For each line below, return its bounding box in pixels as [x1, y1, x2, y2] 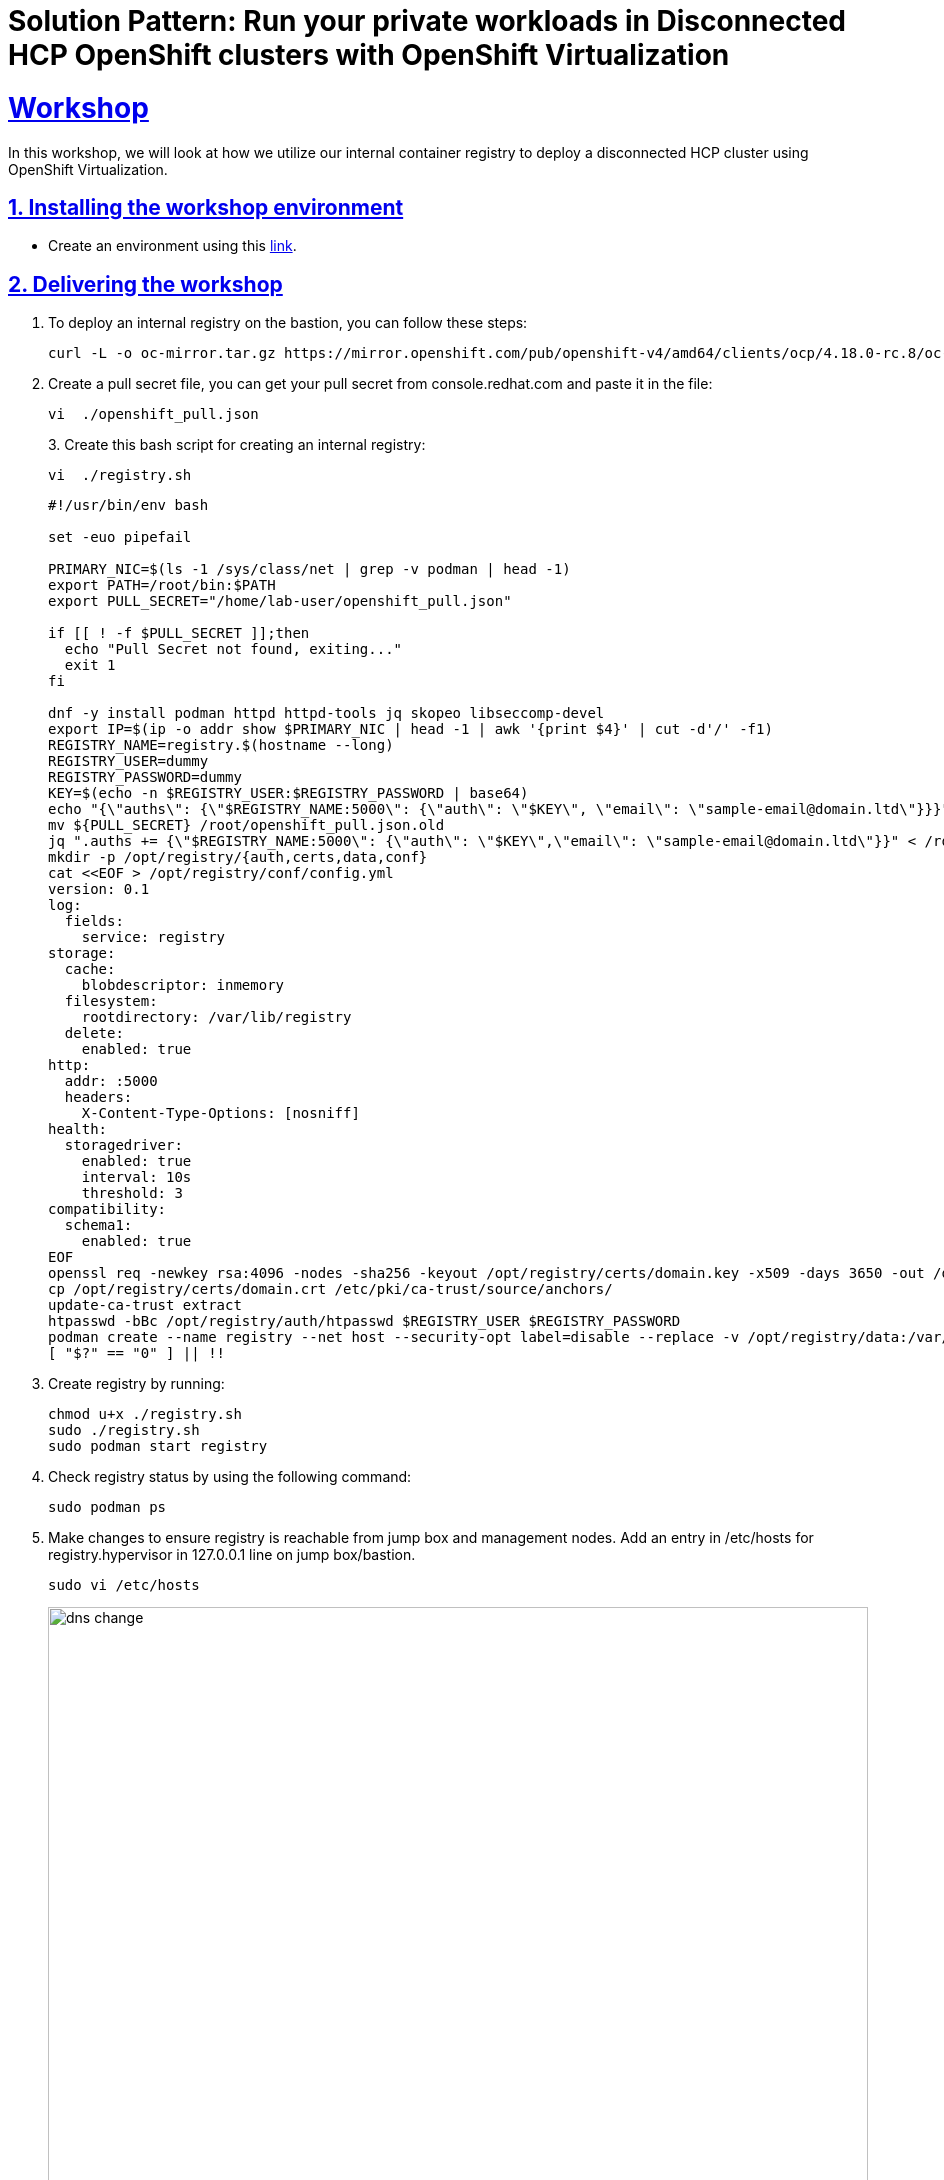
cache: [64, 961, 116, 978]
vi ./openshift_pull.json [48, 406, 259, 423]
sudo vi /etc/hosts [48, 1577, 200, 1594]
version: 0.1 [48, 881, 150, 898]
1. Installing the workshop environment [8, 194, 404, 220]
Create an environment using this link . [48, 237, 297, 255]
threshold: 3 [81, 1185, 183, 1202]
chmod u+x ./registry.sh [48, 1406, 242, 1423]
